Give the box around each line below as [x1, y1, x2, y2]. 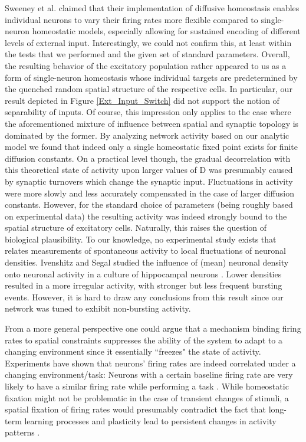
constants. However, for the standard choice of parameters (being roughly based [5, 198, 293, 211]
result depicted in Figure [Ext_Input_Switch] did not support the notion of [5, 94, 279, 106]
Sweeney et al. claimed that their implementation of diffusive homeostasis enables [5, 2, 300, 14]
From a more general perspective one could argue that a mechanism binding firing [5, 322, 301, 335]
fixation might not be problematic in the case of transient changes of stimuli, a [5, 391, 289, 404]
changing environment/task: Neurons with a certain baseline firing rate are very [5, 368, 293, 381]
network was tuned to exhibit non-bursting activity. [5, 302, 191, 315]
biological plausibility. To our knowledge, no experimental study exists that [5, 233, 277, 245]
